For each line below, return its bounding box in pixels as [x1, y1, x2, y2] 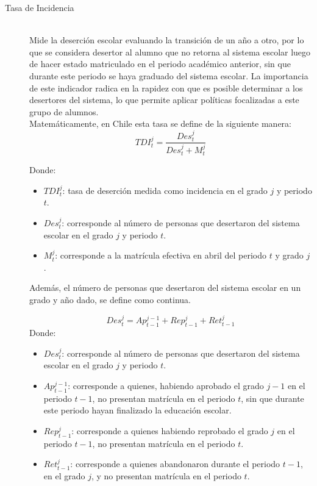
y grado [275, 249, 304, 262]
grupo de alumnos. [29, 105, 99, 118]
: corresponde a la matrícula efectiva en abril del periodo [55, 249, 266, 262]
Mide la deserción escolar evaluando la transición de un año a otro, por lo [29, 34, 304, 46]
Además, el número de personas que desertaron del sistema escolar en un [29, 281, 301, 294]
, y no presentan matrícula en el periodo [91, 469, 241, 482]
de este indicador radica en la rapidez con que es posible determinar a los [29, 81, 303, 94]
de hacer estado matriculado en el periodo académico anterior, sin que [29, 57, 291, 70]
